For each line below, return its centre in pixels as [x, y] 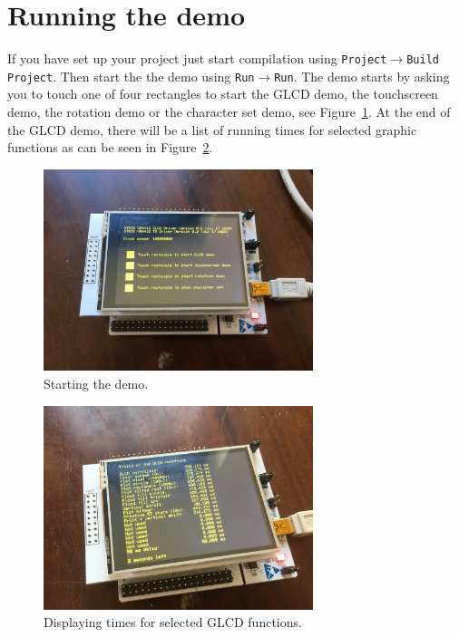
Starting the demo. [96, 383]
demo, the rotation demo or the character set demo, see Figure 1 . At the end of [229, 112]
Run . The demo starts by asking [362, 76]
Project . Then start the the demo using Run [131, 76]
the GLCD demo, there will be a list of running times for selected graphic [212, 129]
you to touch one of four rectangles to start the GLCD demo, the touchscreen [223, 94]
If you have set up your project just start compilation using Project [197, 58]
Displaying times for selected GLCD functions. [173, 622]
